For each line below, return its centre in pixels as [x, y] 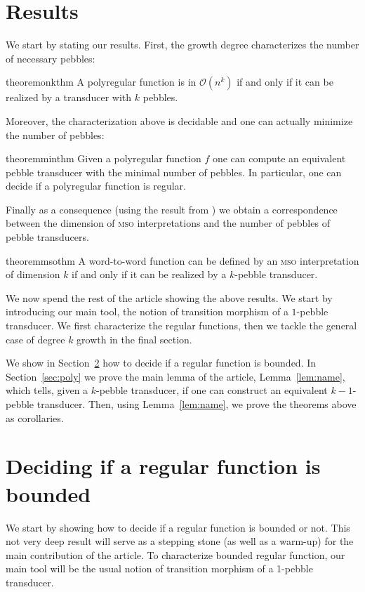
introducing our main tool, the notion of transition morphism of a [147, 311]
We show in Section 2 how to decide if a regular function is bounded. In [161, 363]
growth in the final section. [134, 339]
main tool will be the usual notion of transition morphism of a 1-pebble [159, 568]
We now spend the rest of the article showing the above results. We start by [169, 297]
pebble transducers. [47, 237]
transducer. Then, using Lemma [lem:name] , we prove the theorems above [197, 404]
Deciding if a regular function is [163, 466]
